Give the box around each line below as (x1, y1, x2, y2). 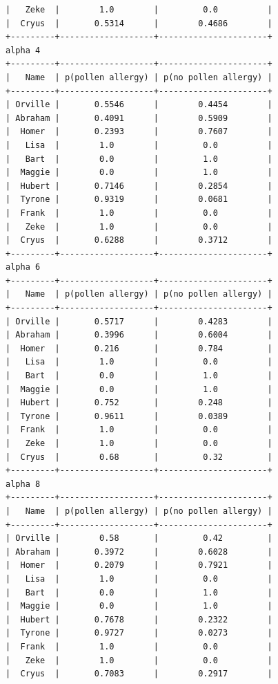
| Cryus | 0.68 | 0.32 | (6, 452, 272, 462)
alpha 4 (6, 45, 41, 55)
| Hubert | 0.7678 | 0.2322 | (6, 614, 272, 625)
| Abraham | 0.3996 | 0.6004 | (6, 330, 272, 340)
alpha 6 (6, 262, 41, 272)
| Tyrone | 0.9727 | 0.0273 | (6, 628, 272, 638)
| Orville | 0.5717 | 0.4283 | (6, 316, 272, 326)
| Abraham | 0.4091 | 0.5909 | (6, 113, 272, 123)
